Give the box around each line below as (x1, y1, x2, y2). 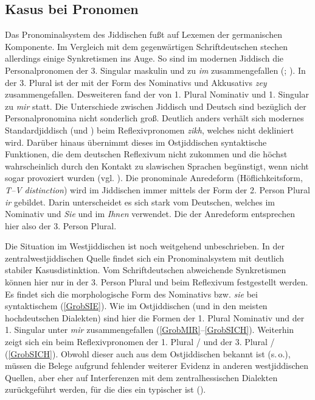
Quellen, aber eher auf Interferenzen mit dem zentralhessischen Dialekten (5, 371, 278, 384)
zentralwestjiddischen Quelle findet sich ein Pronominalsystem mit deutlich (5, 251, 285, 264)
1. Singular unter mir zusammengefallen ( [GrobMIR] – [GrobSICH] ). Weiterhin (5, 323, 294, 336)
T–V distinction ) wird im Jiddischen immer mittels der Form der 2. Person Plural (5, 183, 310, 196)
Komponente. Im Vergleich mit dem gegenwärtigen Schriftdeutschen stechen (5, 40, 288, 52)
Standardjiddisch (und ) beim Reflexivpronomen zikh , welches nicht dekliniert (5, 123, 294, 136)
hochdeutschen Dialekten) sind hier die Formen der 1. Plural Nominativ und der (5, 311, 305, 324)
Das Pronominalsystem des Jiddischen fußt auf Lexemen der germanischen (5, 28, 282, 41)
